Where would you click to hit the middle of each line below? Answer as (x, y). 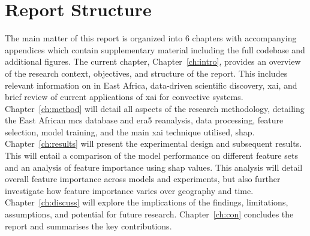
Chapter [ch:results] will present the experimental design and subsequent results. (154, 143)
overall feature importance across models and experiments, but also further (143, 179)
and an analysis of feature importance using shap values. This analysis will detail (154, 167)
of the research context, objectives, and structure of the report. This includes (146, 73)
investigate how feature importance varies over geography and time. (129, 190)
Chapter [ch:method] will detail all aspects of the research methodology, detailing (155, 108)
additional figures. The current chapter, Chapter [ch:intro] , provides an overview (153, 61)
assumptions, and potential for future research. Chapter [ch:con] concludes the (149, 214)
